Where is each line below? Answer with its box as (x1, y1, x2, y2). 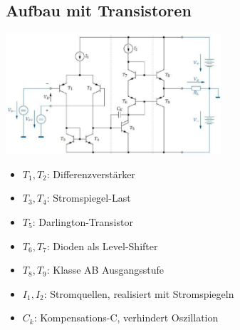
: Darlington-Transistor (32, 214, 133, 229)
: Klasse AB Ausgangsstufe (46, 262, 165, 277)
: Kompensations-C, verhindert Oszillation (33, 310, 219, 325)
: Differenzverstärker (46, 166, 135, 181)
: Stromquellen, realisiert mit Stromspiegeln (43, 286, 234, 301)
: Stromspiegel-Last (46, 190, 131, 205)
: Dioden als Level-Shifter (46, 238, 158, 253)
